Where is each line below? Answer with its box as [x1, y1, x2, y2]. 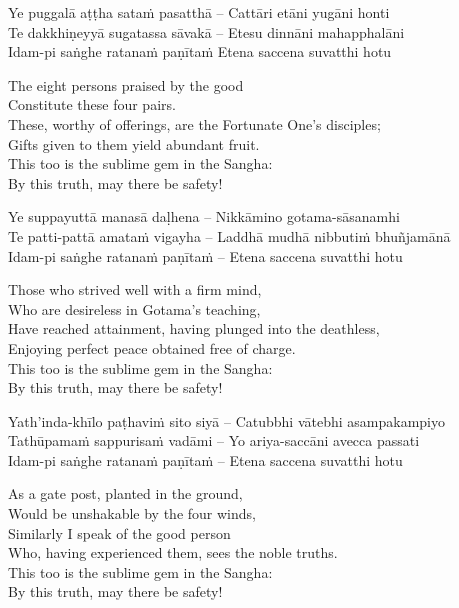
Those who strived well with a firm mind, [8, 279, 262, 300]
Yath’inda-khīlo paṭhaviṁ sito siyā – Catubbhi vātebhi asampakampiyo [8, 410, 446, 431]
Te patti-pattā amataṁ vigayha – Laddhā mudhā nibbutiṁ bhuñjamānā [8, 225, 451, 246]
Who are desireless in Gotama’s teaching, [8, 298, 261, 319]
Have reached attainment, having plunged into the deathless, [8, 318, 380, 339]
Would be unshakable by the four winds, [8, 503, 256, 524]
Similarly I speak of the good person [8, 522, 231, 543]
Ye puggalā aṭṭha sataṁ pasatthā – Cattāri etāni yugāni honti [8, 2, 390, 22]
